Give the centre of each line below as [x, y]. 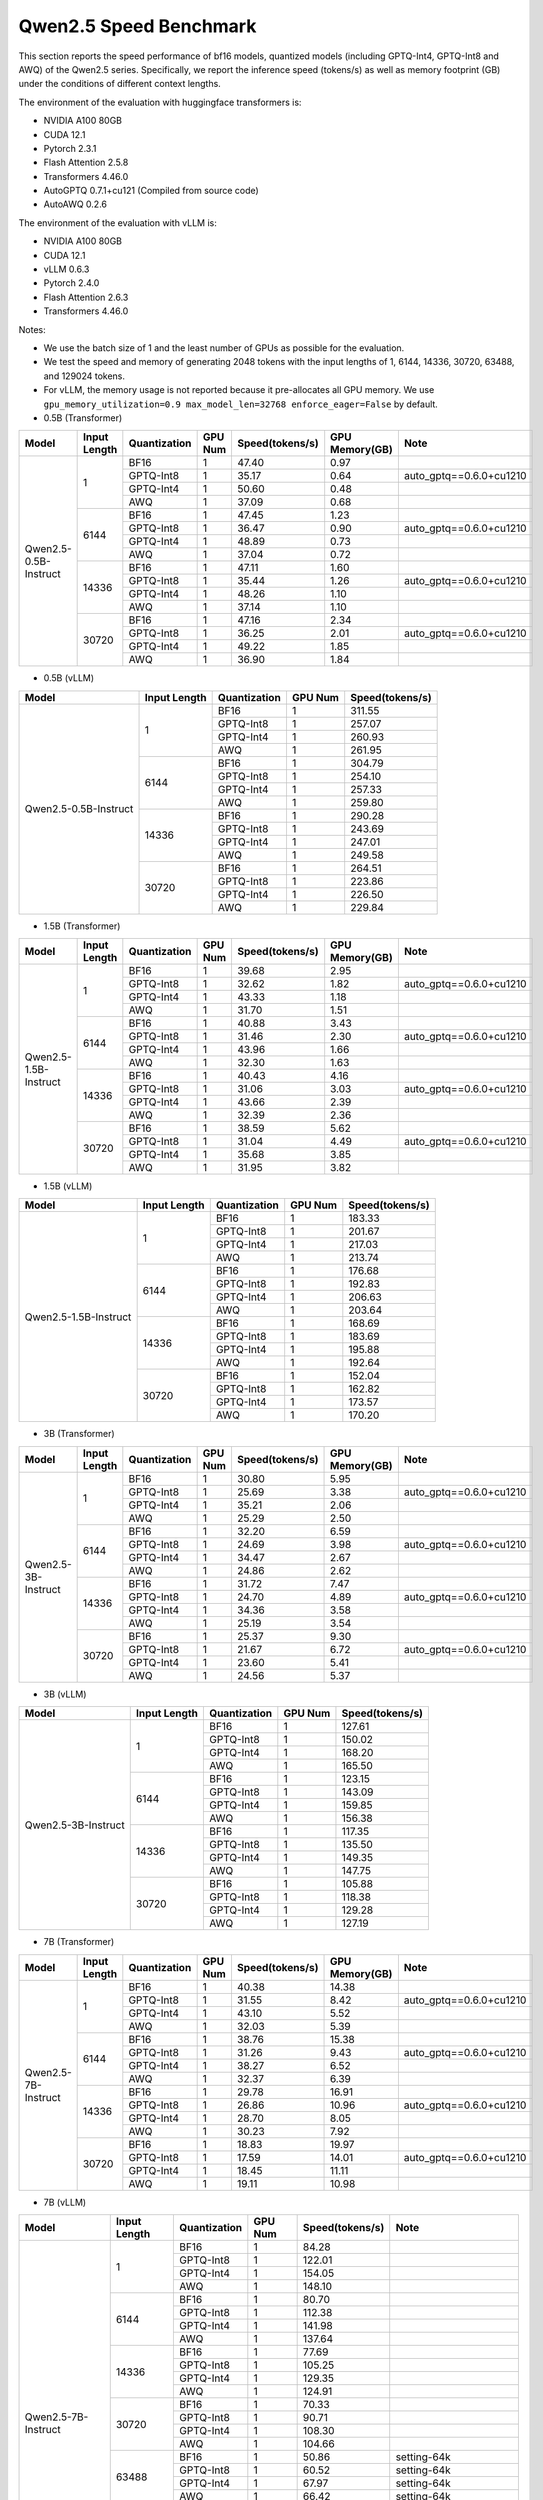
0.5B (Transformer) [83, 417]
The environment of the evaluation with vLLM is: [117, 222]
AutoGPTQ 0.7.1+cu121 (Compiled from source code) [151, 191]
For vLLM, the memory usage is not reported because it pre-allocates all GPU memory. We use [239, 390]
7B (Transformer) [79, 1942]
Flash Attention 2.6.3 [86, 297]
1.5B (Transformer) [82, 926]
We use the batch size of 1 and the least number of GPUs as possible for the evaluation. [224, 347]
